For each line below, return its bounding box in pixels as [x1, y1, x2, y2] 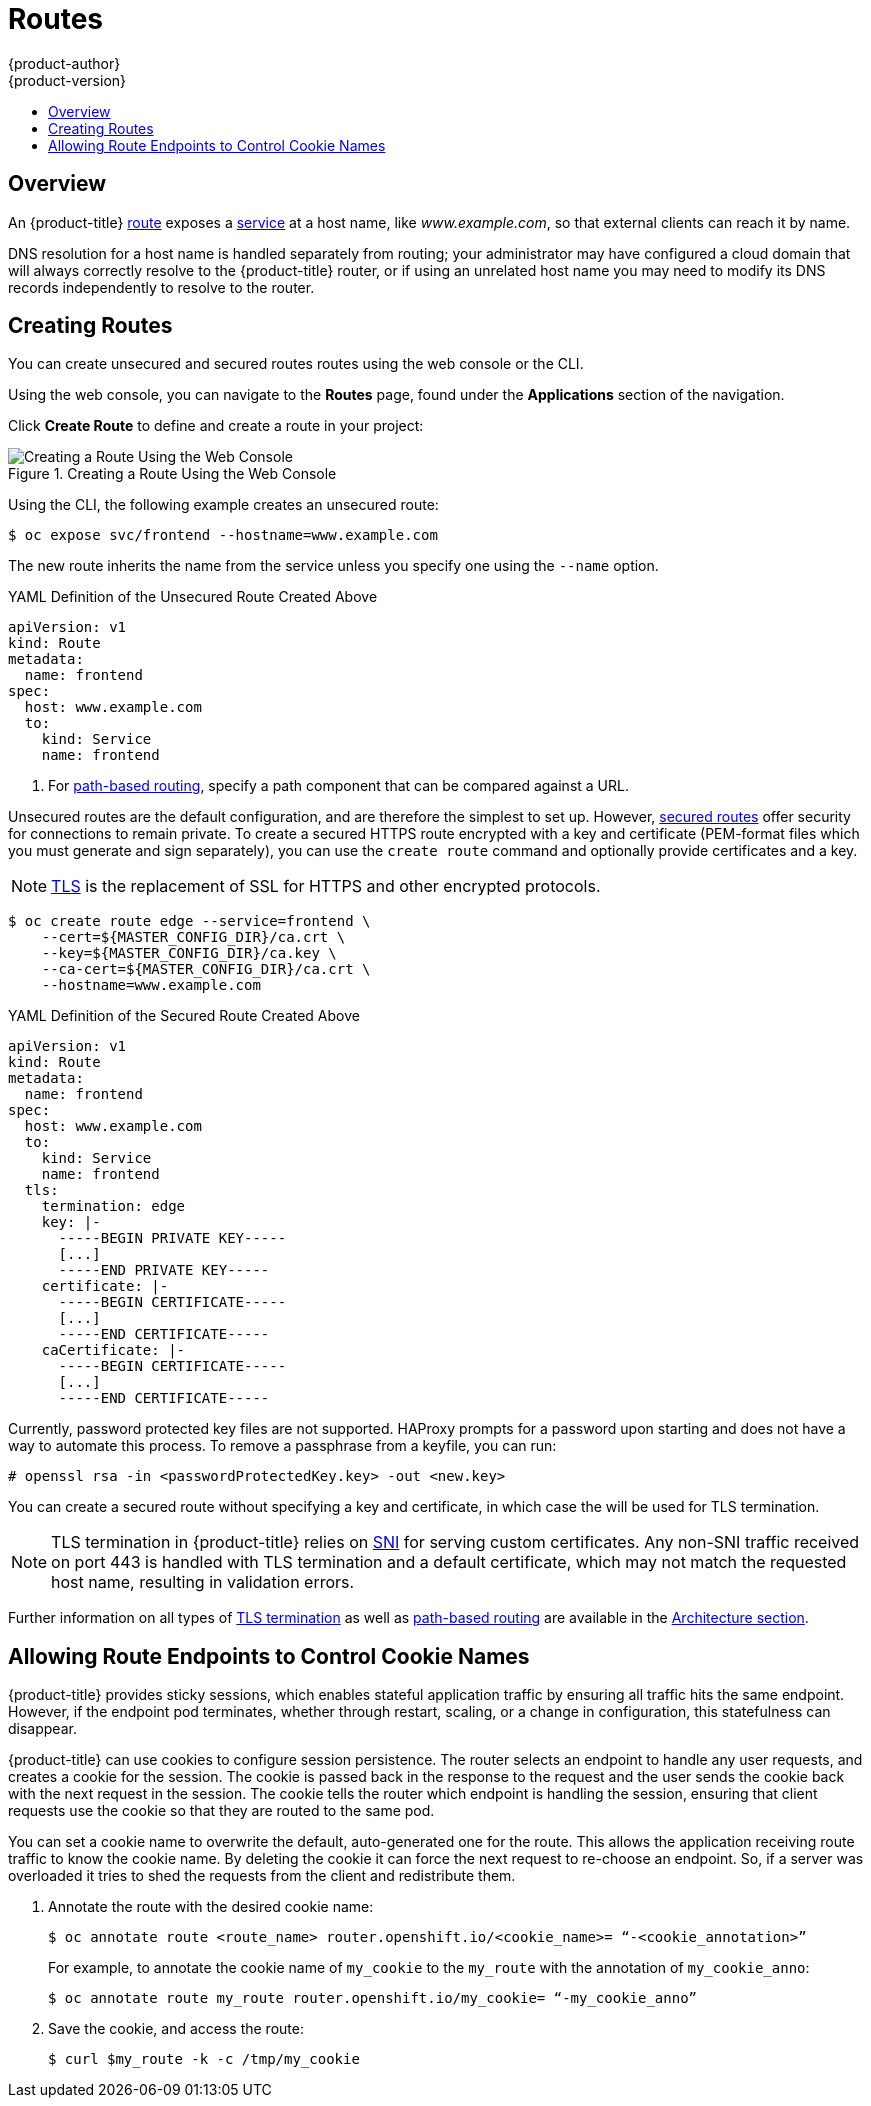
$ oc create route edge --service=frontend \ [8, 913, 371, 930]
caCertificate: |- [41, 1342, 186, 1359]
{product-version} [8, 71, 127, 89]
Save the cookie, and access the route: [48, 2020, 304, 2038]
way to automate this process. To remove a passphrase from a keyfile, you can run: [8, 1437, 557, 1455]
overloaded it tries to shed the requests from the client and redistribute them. [8, 1867, 516, 1885]
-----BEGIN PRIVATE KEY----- [58, 1230, 287, 1247]
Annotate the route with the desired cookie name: [48, 1898, 374, 1916]
